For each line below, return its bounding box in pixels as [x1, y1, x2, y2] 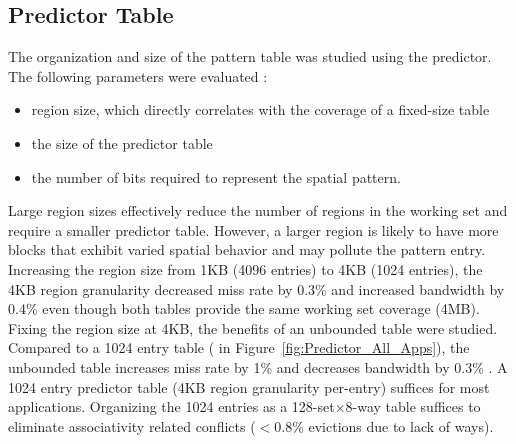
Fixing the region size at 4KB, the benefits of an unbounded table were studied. [8, 317, 498, 338]
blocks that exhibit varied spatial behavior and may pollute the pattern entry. [8, 239, 486, 260]
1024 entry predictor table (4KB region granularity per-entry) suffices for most [8, 376, 490, 397]
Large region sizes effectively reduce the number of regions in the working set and [8, 200, 508, 221]
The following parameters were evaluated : [8, 65, 268, 86]
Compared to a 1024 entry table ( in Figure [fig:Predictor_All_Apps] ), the [8, 337, 470, 358]
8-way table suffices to [345, 396, 481, 417]
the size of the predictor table [31, 132, 213, 153]
